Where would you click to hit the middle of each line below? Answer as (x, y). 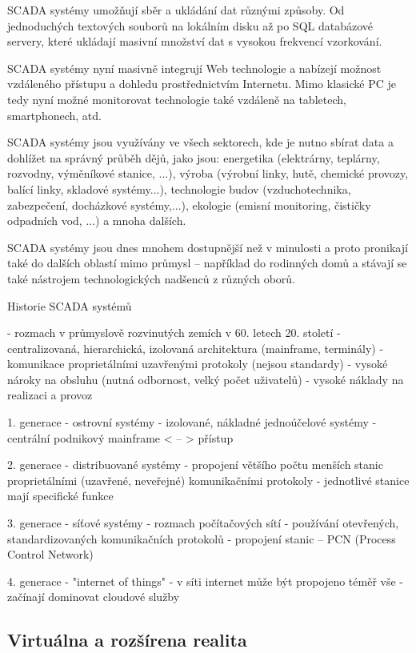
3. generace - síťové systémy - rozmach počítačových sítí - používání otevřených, (203, 523)
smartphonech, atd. (54, 115)
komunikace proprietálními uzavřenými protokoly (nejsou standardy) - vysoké (198, 364)
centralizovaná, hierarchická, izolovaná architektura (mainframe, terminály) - (196, 348)
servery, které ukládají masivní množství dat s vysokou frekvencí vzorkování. (195, 41)
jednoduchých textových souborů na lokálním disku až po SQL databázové (190, 25)
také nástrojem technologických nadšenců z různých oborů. (151, 278)
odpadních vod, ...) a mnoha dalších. (97, 220)
